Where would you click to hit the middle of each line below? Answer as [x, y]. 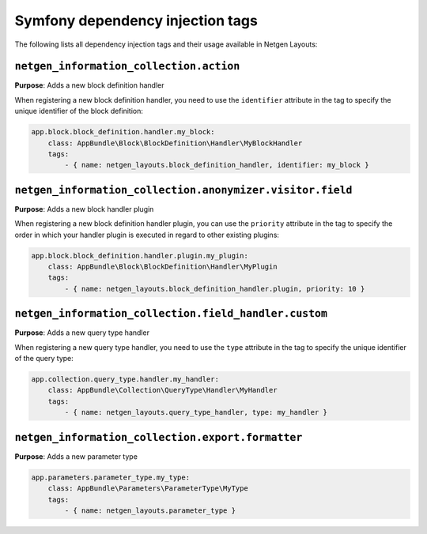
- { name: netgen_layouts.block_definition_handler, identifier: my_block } [217, 165]
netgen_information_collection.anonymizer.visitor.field [183, 190]
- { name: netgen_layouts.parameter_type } [150, 510]
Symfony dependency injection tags [136, 21]
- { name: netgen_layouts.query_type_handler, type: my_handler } [196, 412]
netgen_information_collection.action [127, 66]
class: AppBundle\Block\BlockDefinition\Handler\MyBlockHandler [175, 143]
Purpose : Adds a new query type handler [82, 333]
